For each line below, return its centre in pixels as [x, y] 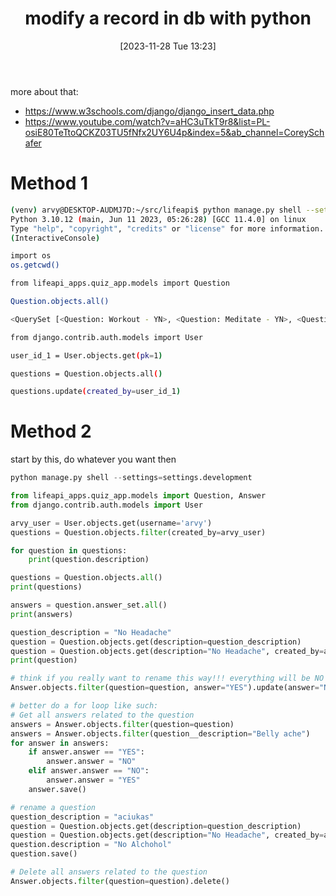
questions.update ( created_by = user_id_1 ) [96, 392]
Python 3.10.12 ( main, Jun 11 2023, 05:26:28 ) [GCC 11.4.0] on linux [158, 219]
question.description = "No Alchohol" [91, 845]
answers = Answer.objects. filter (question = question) [122, 724]
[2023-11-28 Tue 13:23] [168, 46]
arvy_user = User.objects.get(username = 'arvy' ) [111, 523]
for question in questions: [69, 550]
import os [31, 256]
